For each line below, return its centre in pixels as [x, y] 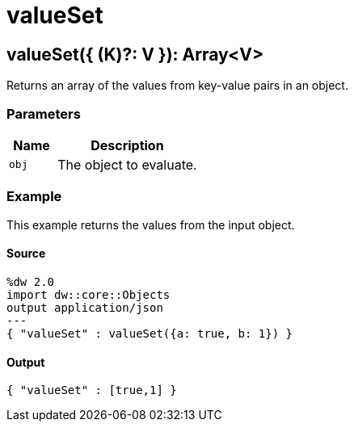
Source [26, 254]
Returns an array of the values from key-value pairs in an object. [177, 86]
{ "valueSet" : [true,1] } [92, 390]
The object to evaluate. [127, 164]
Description [127, 145]
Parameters [44, 113]
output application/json [85, 307]
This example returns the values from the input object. [151, 224]
